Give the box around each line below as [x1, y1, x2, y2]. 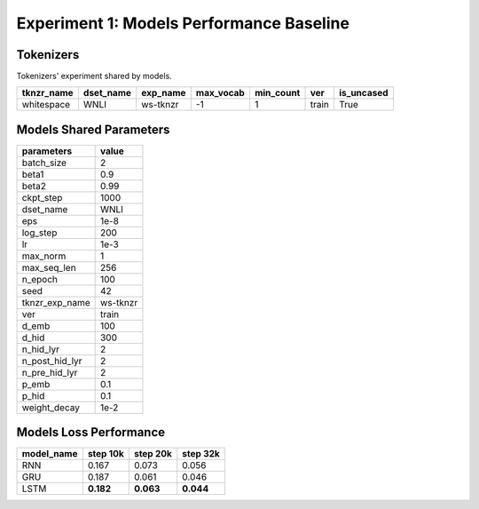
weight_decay [21, 401, 80, 413]
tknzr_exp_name [21, 296, 90, 308]
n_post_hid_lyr [21, 354, 82, 367]
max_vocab [195, 87, 246, 99]
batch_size [21, 156, 67, 169]
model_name [21, 448, 78, 460]
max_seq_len [21, 261, 76, 274]
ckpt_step [21, 191, 63, 203]
